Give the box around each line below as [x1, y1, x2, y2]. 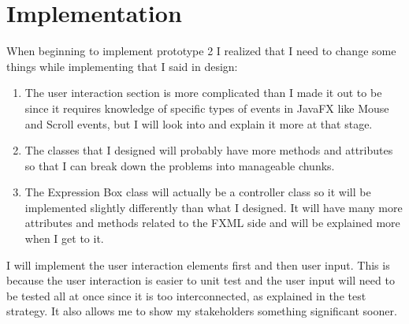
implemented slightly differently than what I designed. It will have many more [24, 199, 403, 215]
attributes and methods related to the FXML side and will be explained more [24, 214, 400, 231]
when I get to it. [24, 230, 104, 247]
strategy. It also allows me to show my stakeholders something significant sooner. [6, 303, 397, 319]
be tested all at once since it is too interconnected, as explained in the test [6, 287, 366, 304]
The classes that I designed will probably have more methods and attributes [24, 142, 393, 158]
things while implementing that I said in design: [6, 58, 238, 74]
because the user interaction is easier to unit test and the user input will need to [6, 272, 395, 289]
